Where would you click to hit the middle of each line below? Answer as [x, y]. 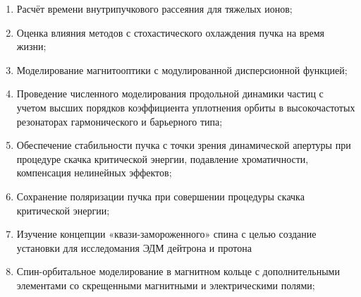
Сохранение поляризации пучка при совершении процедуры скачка [160, 196]
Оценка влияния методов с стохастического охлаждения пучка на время [170, 32]
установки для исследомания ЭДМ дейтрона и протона [134, 247]
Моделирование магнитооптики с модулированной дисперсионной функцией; [182, 69]
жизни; [31, 46]
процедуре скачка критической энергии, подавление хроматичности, [163, 158]
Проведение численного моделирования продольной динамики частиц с [170, 93]
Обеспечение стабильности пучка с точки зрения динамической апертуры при [184, 145]
